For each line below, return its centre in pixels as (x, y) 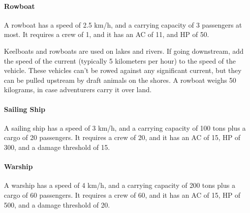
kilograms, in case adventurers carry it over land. (78, 89)
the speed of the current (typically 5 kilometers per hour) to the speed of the (120, 60)
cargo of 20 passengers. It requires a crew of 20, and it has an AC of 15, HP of (122, 137)
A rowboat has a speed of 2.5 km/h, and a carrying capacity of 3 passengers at (123, 24)
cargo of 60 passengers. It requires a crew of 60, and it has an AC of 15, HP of (122, 195)
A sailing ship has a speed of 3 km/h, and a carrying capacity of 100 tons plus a (125, 127)
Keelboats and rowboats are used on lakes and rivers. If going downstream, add (124, 51)
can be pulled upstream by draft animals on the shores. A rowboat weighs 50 (120, 80)
